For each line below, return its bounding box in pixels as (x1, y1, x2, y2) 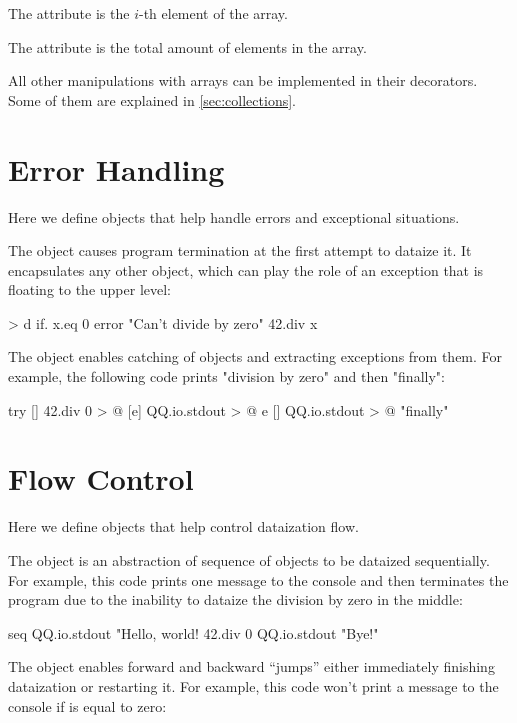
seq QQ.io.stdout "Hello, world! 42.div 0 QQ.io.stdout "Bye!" (8, 622, 379, 643)
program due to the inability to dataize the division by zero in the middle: (8, 589, 463, 610)
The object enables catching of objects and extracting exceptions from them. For (8, 346, 503, 367)
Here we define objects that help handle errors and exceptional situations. (8, 206, 460, 227)
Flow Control (8, 458, 194, 499)
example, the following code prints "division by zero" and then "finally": (8, 366, 445, 387)
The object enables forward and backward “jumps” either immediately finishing (8, 656, 495, 677)
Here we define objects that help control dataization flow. (8, 516, 359, 537)
